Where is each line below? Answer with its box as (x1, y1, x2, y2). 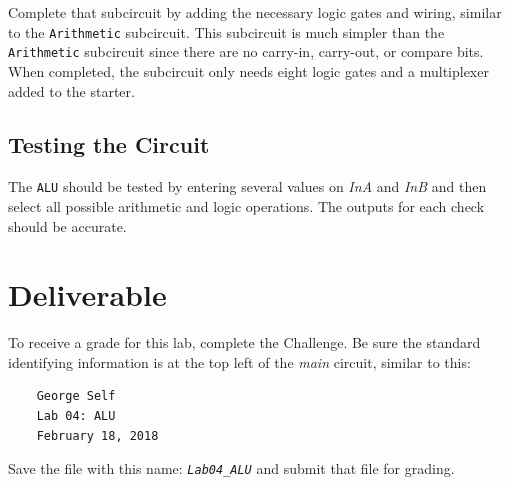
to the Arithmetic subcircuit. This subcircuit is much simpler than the (8, 21, 445, 42)
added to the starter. (8, 80, 135, 101)
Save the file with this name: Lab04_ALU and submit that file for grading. (8, 458, 455, 479)
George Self (36, 389, 116, 404)
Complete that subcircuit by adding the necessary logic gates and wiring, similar (8, 2, 502, 22)
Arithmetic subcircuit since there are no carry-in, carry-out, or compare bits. (8, 41, 484, 62)
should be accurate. (8, 215, 127, 236)
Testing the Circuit (8, 129, 210, 160)
